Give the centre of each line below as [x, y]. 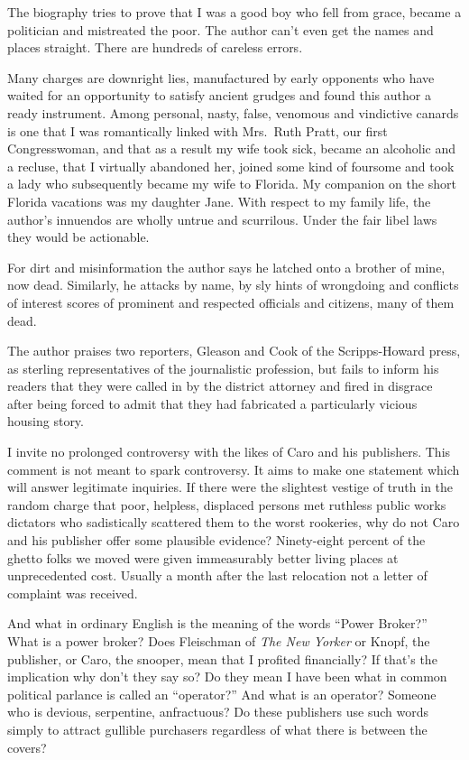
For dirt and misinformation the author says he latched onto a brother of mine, [226, 267]
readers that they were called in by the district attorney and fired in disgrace [220, 386]
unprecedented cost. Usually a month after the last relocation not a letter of [217, 575]
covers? [27, 747]
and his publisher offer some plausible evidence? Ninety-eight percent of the [216, 540]
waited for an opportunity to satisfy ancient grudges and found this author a [219, 95]
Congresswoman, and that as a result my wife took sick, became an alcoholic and [232, 148]
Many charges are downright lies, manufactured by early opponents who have [221, 77]
